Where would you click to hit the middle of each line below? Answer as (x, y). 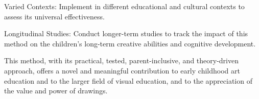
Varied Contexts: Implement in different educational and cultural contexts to (124, 6)
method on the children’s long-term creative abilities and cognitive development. (130, 43)
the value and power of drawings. (56, 91)
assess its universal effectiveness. (54, 16)
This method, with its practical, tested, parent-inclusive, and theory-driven (121, 60)
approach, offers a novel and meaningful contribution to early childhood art (122, 70)
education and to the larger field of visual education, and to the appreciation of (128, 80)
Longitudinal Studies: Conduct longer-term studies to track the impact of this (126, 33)
